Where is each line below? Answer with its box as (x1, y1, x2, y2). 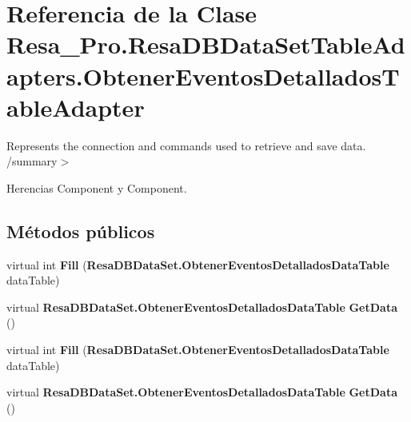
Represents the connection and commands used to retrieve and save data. (6, 137, 366, 153)
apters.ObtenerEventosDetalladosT (6, 59, 400, 92)
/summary (6, 153, 58, 169)
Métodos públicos (6, 218, 155, 243)
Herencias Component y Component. (6, 179, 187, 196)
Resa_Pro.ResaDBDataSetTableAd (6, 28, 405, 61)
